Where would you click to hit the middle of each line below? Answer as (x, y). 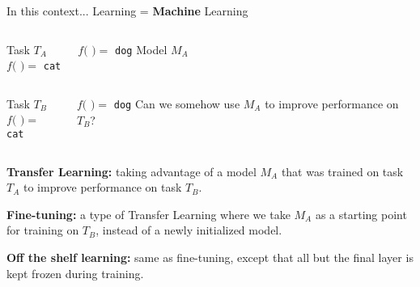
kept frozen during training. (75, 273)
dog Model (141, 49)
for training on (43, 230)
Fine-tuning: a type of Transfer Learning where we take (148, 214)
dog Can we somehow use (177, 103)
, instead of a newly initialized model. (189, 230)
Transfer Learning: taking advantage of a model (132, 171)
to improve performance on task (102, 187)
